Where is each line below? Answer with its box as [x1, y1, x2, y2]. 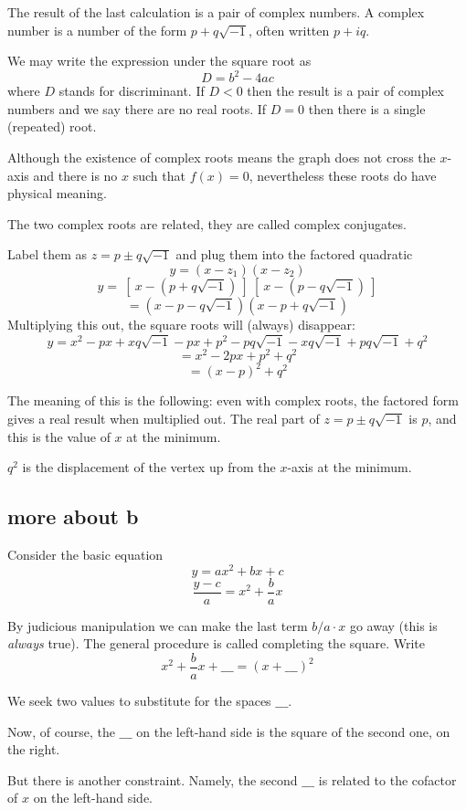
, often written [248, 20, 330, 39]
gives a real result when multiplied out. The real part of [7, 408, 320, 427]
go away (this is [349, 615, 438, 635]
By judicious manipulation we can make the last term [7, 615, 308, 635]
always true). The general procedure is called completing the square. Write [7, 634, 425, 653]
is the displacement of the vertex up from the [22, 458, 276, 477]
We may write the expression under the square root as [7, 51, 312, 70]
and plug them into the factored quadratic [175, 245, 413, 264]
